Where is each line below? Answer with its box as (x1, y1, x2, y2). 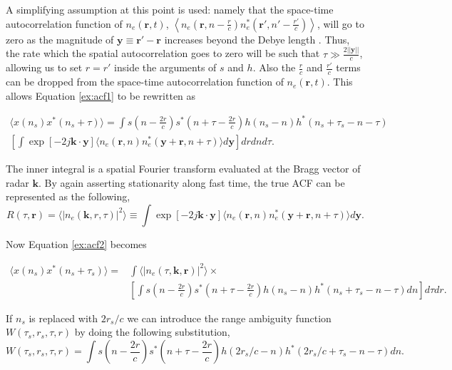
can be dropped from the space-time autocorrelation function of (6, 74, 284, 89)
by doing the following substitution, (74, 324, 230, 339)
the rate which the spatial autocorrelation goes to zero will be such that (6, 46, 320, 61)
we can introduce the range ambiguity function (127, 310, 332, 325)
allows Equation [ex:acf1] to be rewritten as (6, 88, 196, 103)
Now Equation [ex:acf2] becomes (6, 236, 147, 251)
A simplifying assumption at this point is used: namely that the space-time (6, 2, 334, 16)
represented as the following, (6, 189, 130, 204)
